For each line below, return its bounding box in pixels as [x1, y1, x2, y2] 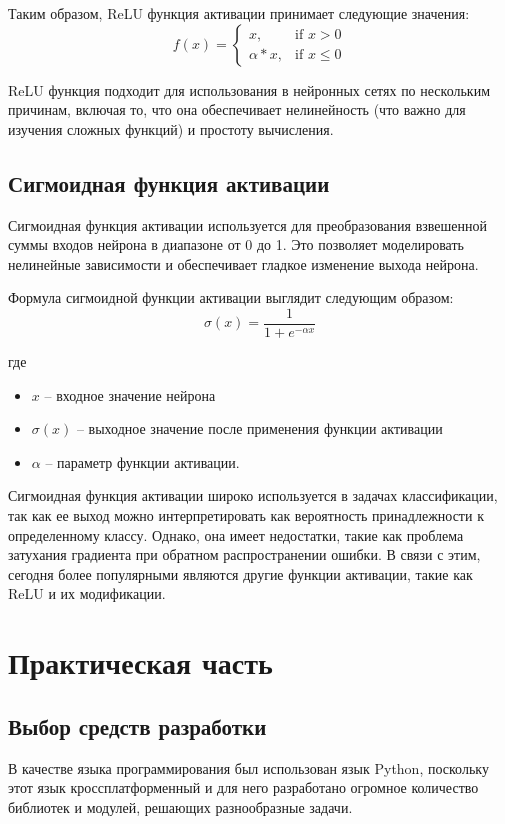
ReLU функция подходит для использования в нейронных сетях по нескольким [8, 79, 490, 100]
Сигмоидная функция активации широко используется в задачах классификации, [8, 485, 498, 506]
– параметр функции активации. [45, 451, 240, 472]
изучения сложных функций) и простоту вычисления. [8, 118, 334, 139]
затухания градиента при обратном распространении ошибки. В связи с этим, [8, 544, 481, 565]
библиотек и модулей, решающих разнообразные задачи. [8, 796, 353, 817]
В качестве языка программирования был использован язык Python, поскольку [8, 757, 489, 778]
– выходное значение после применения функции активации [76, 418, 443, 439]
